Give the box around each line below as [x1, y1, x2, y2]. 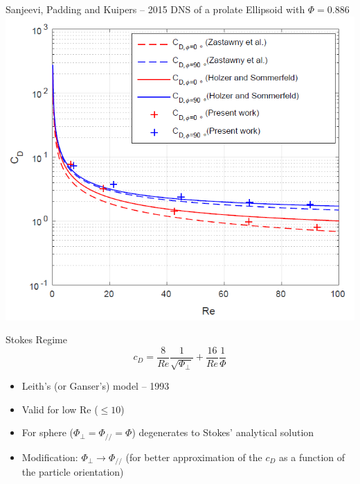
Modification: [21, 449, 78, 464]
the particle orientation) [21, 465, 124, 479]
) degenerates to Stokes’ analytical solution [132, 425, 314, 440]
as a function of [279, 449, 345, 464]
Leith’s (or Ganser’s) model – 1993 [21, 379, 170, 393]
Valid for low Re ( [21, 401, 98, 416]
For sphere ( [21, 425, 74, 440]
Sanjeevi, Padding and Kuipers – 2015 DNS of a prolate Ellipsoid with [6, 2, 305, 16]
